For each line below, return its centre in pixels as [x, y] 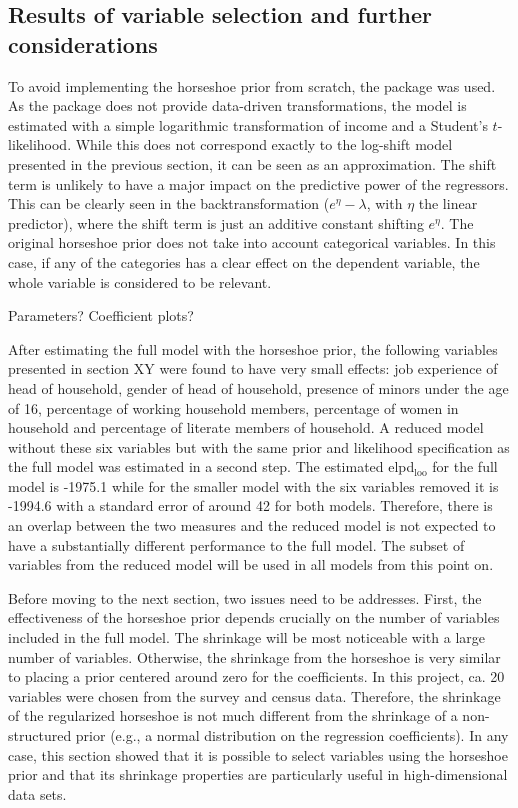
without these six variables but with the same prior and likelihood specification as [259, 446]
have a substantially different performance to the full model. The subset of [236, 544]
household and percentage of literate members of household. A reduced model [246, 427]
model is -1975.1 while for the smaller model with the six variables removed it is [253, 485]
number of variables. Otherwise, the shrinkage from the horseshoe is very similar [254, 656]
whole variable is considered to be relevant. [140, 281]
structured [40, 735]
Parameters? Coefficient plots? [101, 315]
